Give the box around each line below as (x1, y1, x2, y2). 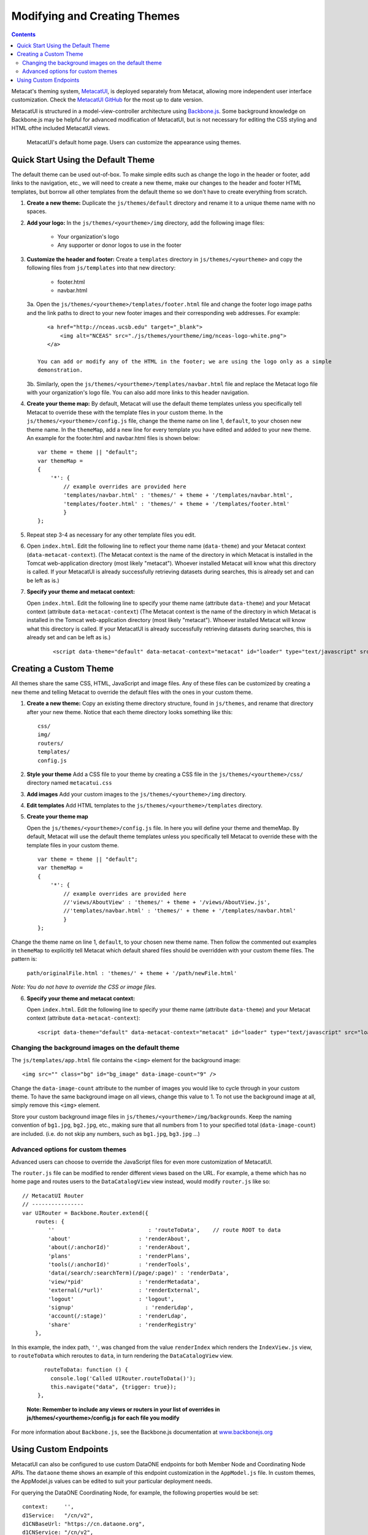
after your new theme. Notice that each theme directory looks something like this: (26, 708, 233, 715)
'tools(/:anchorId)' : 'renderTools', (48, 1261, 191, 1268)
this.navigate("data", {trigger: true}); (50, 1383, 177, 1391)
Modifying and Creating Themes (11, 9, 180, 23)
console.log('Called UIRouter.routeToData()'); (50, 1375, 196, 1381)
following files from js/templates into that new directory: (26, 264, 176, 271)
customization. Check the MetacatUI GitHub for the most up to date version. (11, 96, 204, 104)
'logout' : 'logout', (48, 1296, 175, 1302)
